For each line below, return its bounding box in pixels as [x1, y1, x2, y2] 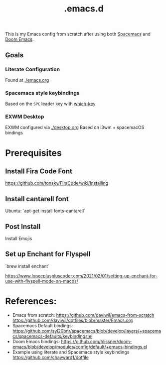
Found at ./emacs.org [5, 77, 49, 83]
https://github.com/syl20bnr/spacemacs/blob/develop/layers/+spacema [12, 328, 161, 334]
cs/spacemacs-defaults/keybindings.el [12, 333, 93, 339]
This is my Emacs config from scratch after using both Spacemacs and [5, 31, 151, 37]
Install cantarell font [5, 195, 69, 203]
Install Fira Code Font [5, 167, 73, 176]
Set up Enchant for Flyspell [5, 250, 91, 258]
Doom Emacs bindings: [12, 338, 60, 344]
